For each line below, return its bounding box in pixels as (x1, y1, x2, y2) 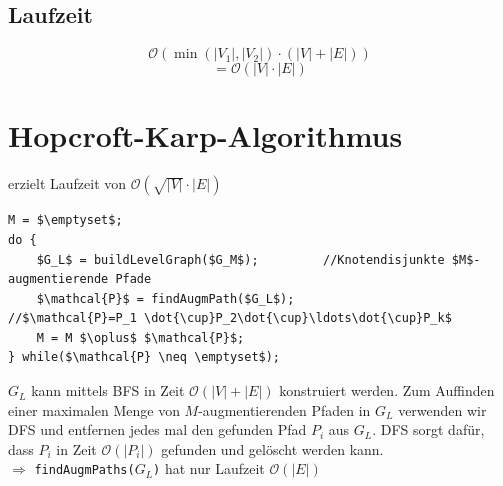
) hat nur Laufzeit (153, 458, 265, 479)
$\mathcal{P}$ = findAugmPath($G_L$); (36, 291, 295, 306)
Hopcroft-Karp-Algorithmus (8, 115, 403, 156)
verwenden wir (398, 399, 487, 420)
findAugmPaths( (34, 463, 135, 478)
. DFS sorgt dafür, (372, 419, 485, 440)
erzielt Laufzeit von (8, 173, 127, 194)
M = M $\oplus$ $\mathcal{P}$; (36, 330, 245, 345)
